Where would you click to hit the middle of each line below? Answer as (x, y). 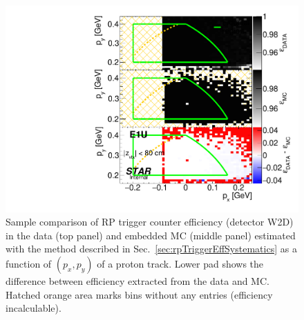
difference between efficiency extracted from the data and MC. (137, 281)
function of (29, 264)
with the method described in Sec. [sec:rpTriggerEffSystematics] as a (151, 249)
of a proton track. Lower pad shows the (180, 264)
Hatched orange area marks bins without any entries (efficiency (139, 294)
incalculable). (34, 308)
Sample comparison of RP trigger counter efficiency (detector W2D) (150, 222)
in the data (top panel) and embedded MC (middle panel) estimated (151, 235)
